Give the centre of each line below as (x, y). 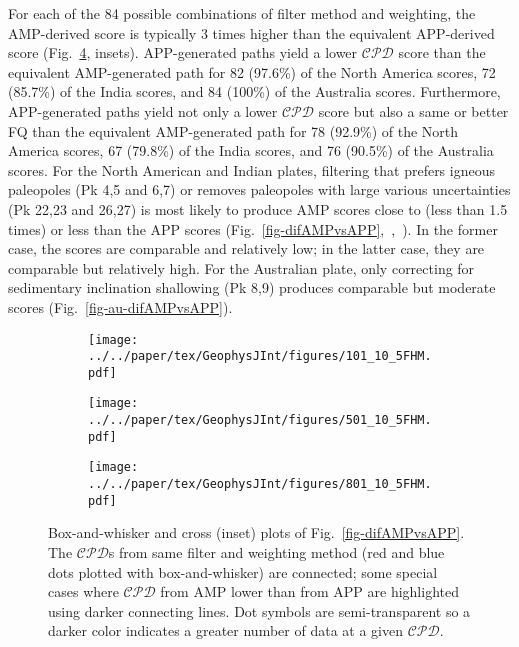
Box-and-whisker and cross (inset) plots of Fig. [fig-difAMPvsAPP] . (256, 532)
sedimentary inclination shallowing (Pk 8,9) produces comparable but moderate (252, 287)
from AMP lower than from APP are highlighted (309, 591)
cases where (83, 591)
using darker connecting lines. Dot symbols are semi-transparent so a (259, 610)
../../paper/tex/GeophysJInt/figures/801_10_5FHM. (260, 484)
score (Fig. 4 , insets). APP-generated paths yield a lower (183, 52)
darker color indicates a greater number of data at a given (225, 630)
